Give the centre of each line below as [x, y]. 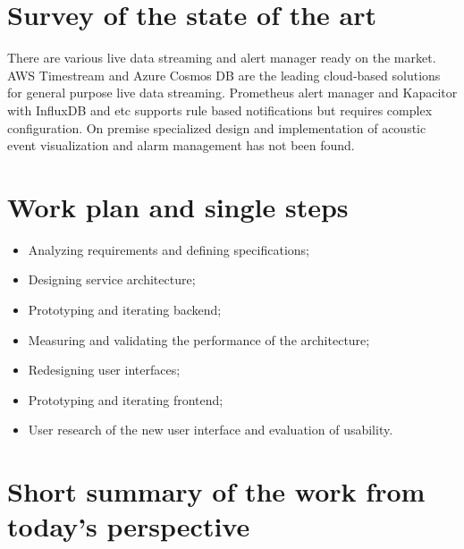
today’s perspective [129, 526]
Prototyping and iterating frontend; [126, 399]
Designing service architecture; [112, 279]
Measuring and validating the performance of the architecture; [199, 339]
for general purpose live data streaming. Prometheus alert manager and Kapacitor [232, 93]
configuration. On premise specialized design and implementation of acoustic [217, 127]
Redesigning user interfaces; [104, 370]
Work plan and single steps [178, 206]
